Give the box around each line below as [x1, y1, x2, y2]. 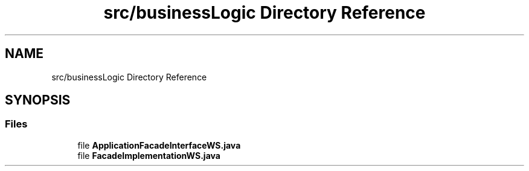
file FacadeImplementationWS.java [77, 150, 220, 161]
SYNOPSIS [5, 92, 71, 108]
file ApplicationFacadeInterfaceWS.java [77, 140, 241, 150]
